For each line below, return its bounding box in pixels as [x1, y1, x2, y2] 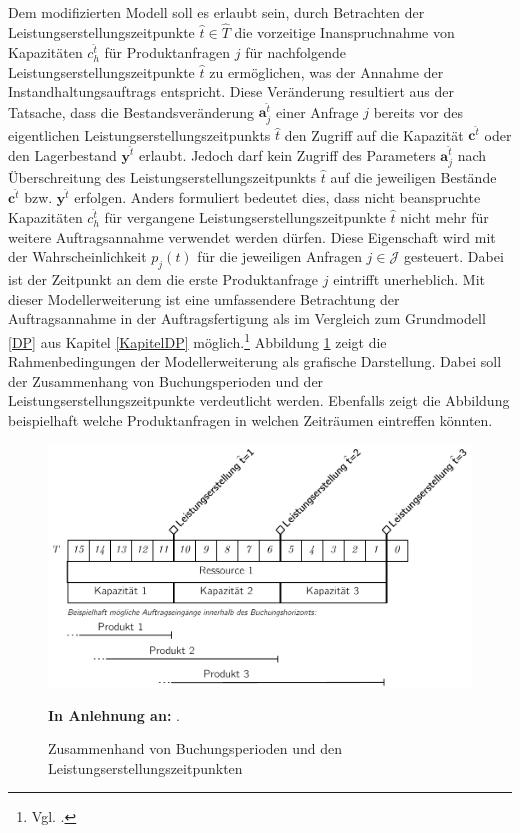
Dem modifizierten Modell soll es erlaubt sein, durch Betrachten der [8, 2, 425, 22]
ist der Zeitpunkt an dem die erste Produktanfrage [8, 269, 319, 290]
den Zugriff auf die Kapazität [284, 124, 464, 145]
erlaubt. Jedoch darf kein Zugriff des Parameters [138, 144, 436, 165]
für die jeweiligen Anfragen [197, 246, 362, 267]
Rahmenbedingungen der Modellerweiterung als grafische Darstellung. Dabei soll [8, 351, 502, 372]
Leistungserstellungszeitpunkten [48, 757, 243, 778]
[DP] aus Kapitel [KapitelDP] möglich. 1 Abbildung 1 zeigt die [8, 328, 387, 352]
